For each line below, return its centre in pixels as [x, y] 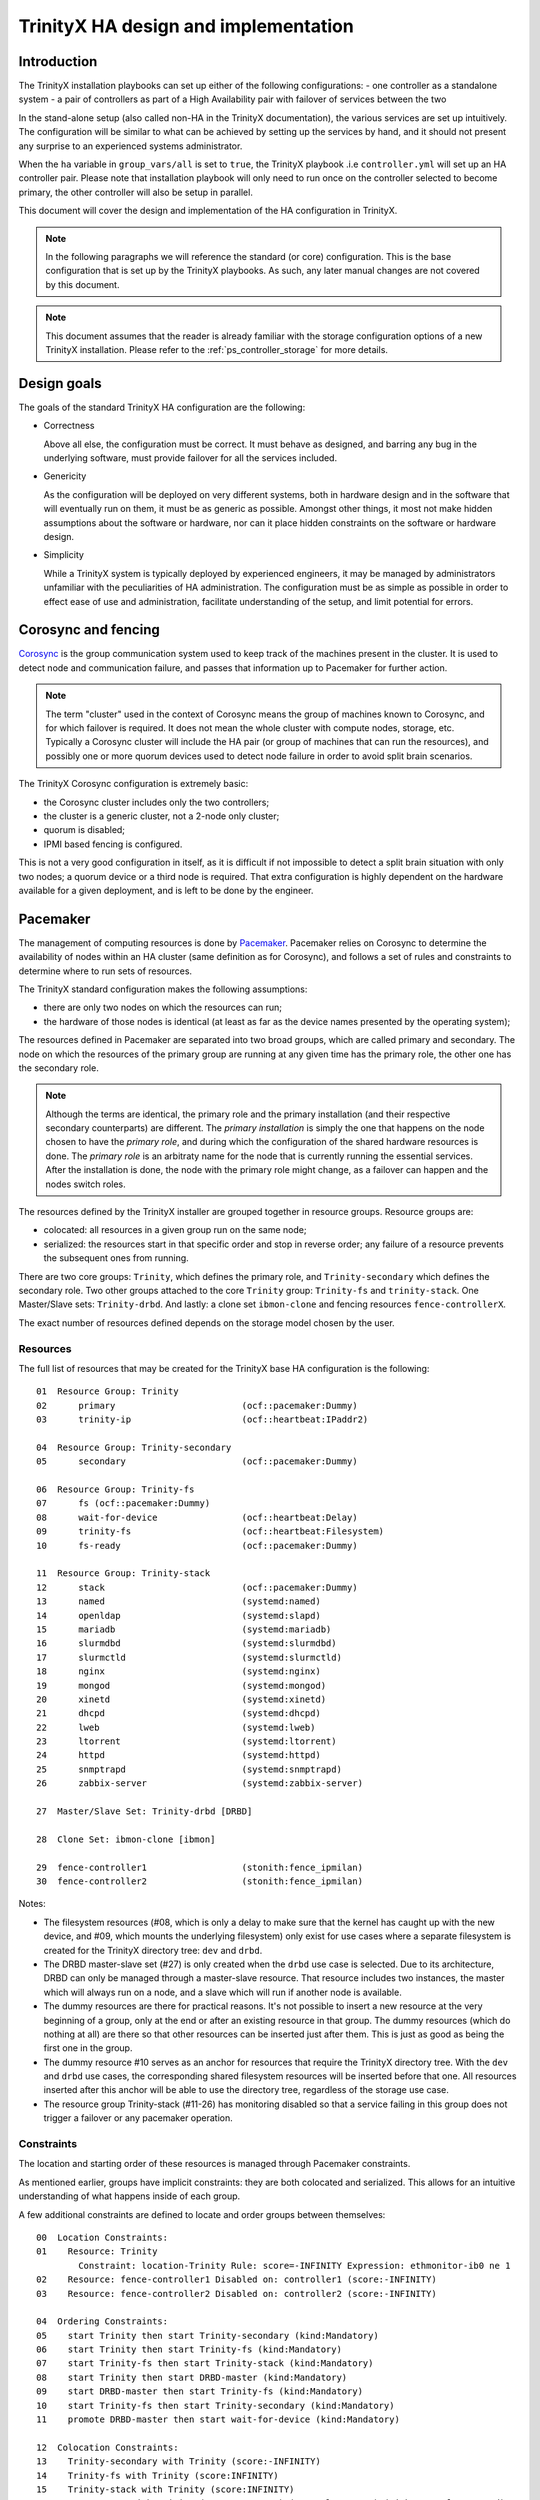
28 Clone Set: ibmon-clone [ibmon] [126, 1839]
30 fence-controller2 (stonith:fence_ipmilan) [200, 1881]
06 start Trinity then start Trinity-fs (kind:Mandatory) [189, 2349]
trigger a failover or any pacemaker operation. [138, 2118]
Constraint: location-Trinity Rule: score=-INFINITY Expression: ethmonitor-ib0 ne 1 [294, 2265]
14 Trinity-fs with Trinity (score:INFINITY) [157, 2475]
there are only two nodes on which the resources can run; [163, 1007]
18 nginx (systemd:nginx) [179, 1671]
